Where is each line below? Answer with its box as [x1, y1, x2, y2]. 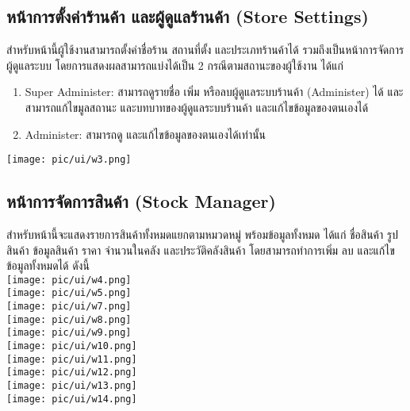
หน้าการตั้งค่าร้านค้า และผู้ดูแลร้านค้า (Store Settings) [6, 4, 369, 29]
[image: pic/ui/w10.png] [6, 340, 137, 352]
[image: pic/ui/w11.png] [6, 353, 137, 365]
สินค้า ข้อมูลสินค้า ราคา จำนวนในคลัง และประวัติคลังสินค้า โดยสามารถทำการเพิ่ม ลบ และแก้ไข [6, 241, 395, 258]
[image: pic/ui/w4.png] [6, 274, 132, 286]
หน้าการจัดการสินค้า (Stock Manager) [6, 189, 276, 213]
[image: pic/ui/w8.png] [6, 313, 132, 325]
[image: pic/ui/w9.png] [6, 327, 132, 339]
